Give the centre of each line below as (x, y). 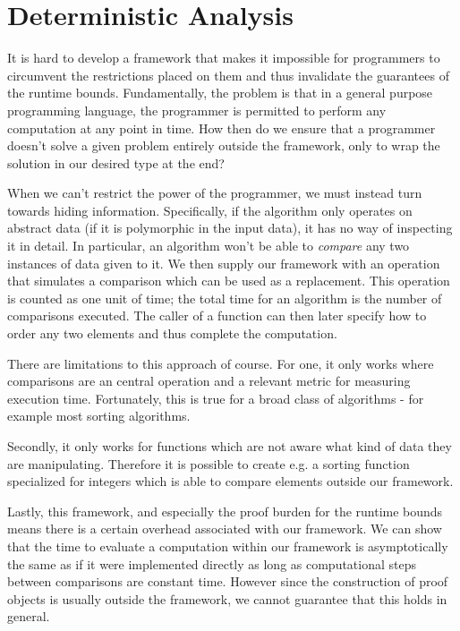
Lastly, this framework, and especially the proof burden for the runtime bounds (225, 511)
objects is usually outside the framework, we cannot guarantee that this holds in (227, 598)
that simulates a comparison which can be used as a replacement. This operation (229, 281)
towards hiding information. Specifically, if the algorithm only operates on (210, 210)
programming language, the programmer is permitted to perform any (197, 110)
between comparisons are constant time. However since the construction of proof (228, 581)
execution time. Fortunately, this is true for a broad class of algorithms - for (216, 398)
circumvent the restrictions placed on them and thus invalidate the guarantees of (228, 75)
